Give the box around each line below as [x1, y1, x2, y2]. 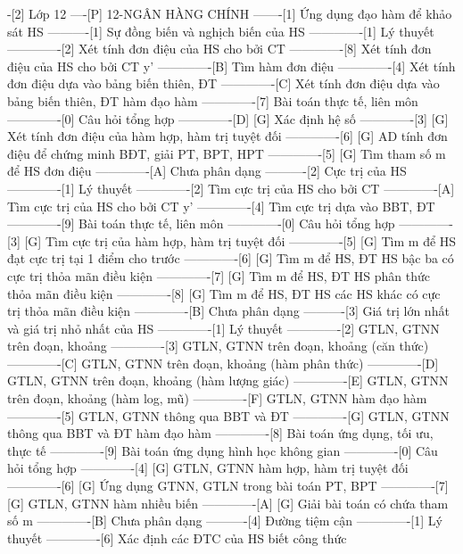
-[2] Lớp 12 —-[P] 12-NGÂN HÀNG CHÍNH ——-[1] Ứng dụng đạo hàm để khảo [7, 4, 452, 22]
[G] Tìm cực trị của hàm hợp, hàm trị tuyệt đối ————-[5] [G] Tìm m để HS [24, 231, 457, 250]
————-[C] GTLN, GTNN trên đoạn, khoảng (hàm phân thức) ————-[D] [7, 353, 439, 372]
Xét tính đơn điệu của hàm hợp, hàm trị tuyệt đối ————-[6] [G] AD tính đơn [7, 127, 448, 145]
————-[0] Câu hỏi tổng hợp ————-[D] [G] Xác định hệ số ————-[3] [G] [7, 109, 449, 128]
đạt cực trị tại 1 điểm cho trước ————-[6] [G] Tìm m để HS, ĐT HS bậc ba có [7, 249, 454, 268]
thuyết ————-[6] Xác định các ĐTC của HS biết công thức [7, 528, 347, 547]
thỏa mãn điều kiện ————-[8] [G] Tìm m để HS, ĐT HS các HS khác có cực [7, 284, 441, 302]
